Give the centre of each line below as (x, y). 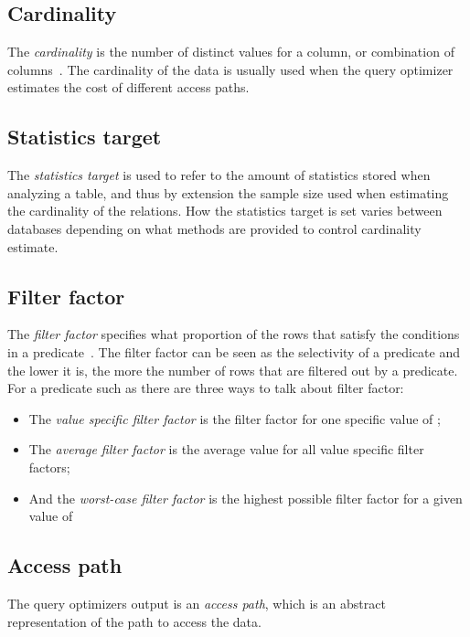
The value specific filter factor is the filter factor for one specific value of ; (235, 418)
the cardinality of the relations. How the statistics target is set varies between (225, 211)
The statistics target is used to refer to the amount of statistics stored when (219, 175)
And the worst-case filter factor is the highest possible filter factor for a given (246, 498)
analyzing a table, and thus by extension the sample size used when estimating (228, 192)
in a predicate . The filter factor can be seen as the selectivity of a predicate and (234, 351)
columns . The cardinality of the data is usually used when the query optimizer (230, 69)
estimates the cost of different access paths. (128, 87)
